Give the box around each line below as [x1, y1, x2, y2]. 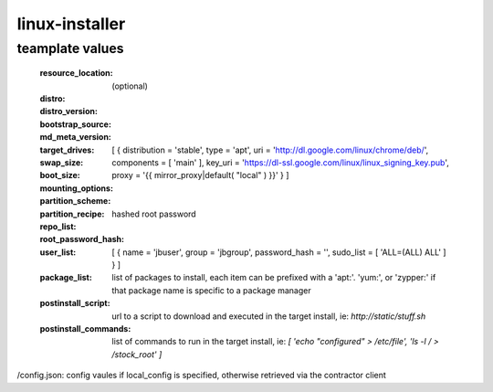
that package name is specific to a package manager [111, 284, 311, 296]
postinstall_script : [39, 298, 110, 309]
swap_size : [39, 156, 84, 168]
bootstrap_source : [39, 119, 111, 130]
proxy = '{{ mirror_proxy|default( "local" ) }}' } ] [111, 170, 289, 181]
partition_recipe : [39, 208, 105, 219]
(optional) [111, 80, 148, 91]
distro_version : [39, 106, 98, 117]
